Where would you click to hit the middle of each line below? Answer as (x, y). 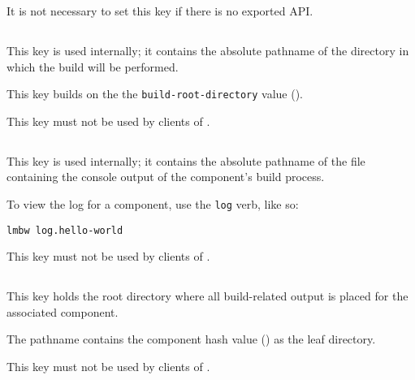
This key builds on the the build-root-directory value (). (155, 94)
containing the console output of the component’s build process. (166, 177)
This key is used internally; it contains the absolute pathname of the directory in (208, 50)
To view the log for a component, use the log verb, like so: (153, 204)
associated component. (63, 311)
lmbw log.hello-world (65, 230)
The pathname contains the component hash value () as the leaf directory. (191, 339)
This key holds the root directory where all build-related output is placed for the (207, 296)
